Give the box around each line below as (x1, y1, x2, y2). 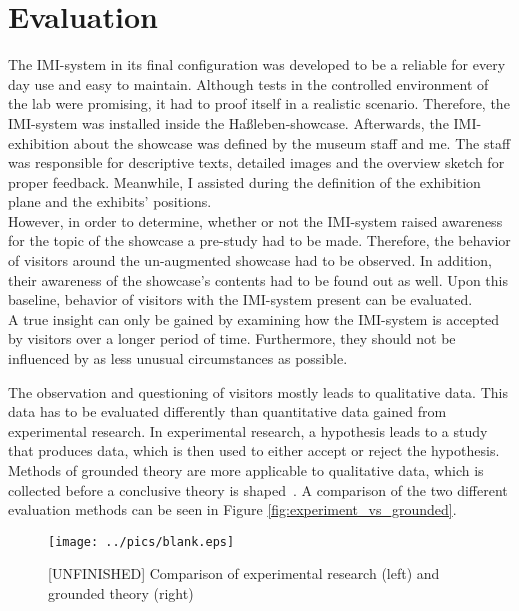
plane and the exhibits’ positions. (8, 191, 212, 212)
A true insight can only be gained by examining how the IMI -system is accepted (8, 308, 500, 329)
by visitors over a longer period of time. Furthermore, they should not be (8, 328, 456, 349)
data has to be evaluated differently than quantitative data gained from (8, 401, 447, 422)
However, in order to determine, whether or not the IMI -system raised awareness (8, 210, 503, 231)
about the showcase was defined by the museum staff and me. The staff (73, 132, 511, 153)
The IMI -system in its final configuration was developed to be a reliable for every (8, 54, 506, 75)
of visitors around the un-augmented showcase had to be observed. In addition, (8, 250, 492, 271)
